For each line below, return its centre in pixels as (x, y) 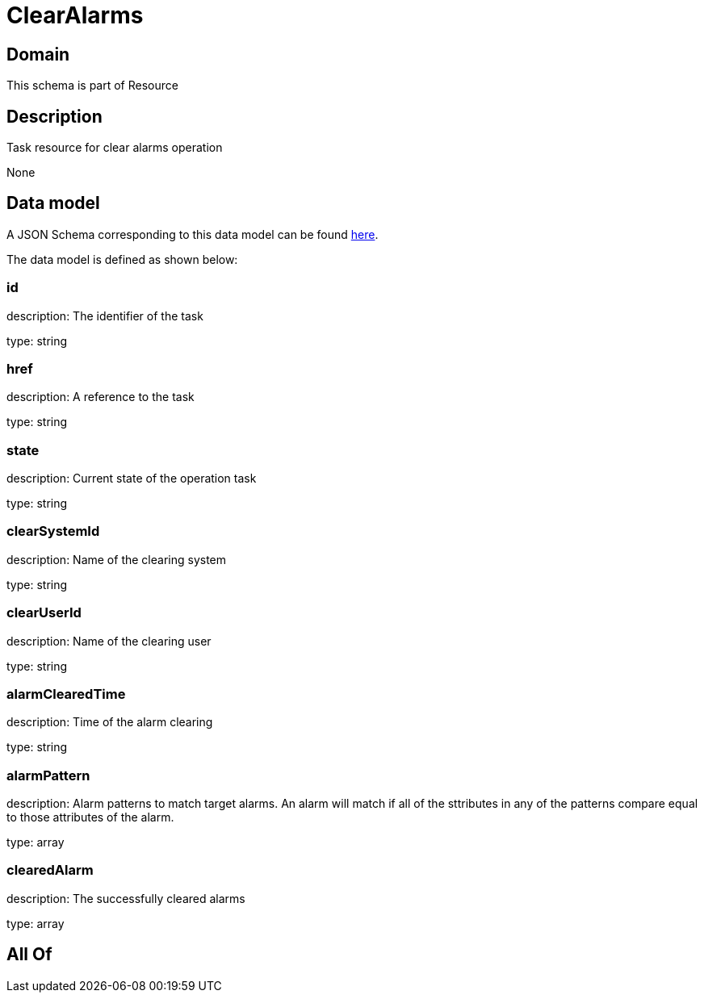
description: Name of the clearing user (109, 641)
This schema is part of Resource (92, 86)
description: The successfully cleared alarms (126, 898)
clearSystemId (53, 531)
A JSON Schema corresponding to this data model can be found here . (193, 234)
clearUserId (44, 613)
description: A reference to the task (101, 397)
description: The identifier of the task (105, 316)
